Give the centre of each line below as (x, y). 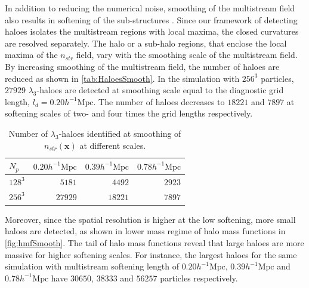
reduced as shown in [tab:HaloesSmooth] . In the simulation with (122, 78)
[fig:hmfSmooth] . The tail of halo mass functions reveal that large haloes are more (154, 242)
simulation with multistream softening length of (92, 266)
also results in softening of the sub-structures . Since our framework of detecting (151, 19)
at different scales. (113, 145)
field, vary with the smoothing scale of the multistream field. (187, 55)
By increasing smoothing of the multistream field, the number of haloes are (142, 66)
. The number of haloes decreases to (159, 101)
